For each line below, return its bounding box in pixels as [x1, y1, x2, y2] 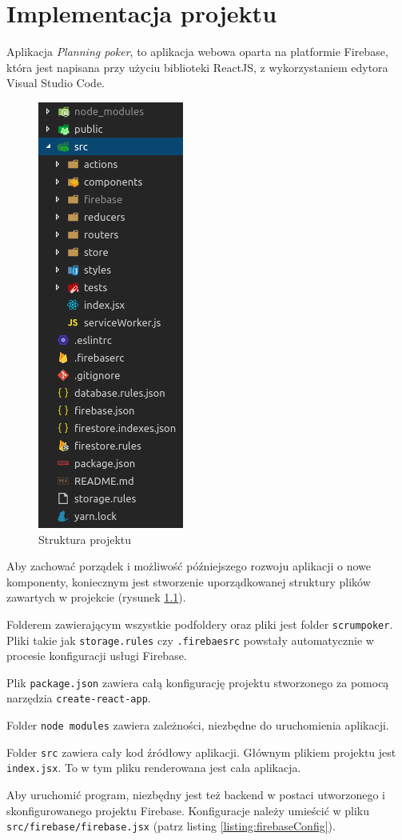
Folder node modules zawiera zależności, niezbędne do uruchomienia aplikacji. [6, 717, 389, 734]
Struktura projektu [38, 530, 132, 547]
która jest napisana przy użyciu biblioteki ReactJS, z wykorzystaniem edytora [6, 58, 388, 75]
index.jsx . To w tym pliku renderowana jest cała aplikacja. [6, 759, 301, 776]
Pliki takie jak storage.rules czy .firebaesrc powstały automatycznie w [6, 631, 374, 648]
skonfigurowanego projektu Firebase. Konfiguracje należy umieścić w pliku [6, 802, 370, 818]
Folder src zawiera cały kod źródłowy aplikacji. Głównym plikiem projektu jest [6, 743, 396, 760]
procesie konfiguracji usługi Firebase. [6, 647, 187, 664]
